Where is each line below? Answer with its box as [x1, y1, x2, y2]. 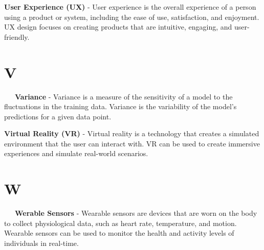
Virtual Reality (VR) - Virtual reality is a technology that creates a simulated [4, 128, 259, 139]
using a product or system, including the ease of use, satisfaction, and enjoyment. [4, 11, 259, 22]
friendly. [4, 31, 30, 42]
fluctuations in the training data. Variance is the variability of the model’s [4, 101, 237, 112]
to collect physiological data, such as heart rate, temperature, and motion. [4, 217, 237, 228]
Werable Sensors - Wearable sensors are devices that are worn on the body [15, 208, 257, 218]
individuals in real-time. [4, 237, 79, 248]
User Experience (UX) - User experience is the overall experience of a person [4, 2, 256, 12]
